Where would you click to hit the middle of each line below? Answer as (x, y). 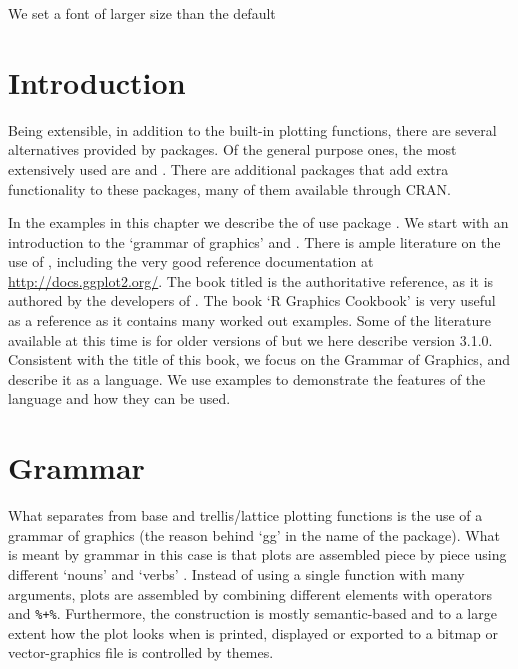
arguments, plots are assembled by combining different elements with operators (250, 593)
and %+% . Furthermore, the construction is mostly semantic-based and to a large (252, 613)
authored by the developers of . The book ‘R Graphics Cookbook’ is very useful (252, 300)
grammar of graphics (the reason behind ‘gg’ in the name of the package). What (254, 534)
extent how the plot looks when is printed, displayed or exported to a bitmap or (253, 632)
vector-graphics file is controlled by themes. (141, 652)
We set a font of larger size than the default (142, 13)
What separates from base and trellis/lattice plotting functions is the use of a (245, 515)
